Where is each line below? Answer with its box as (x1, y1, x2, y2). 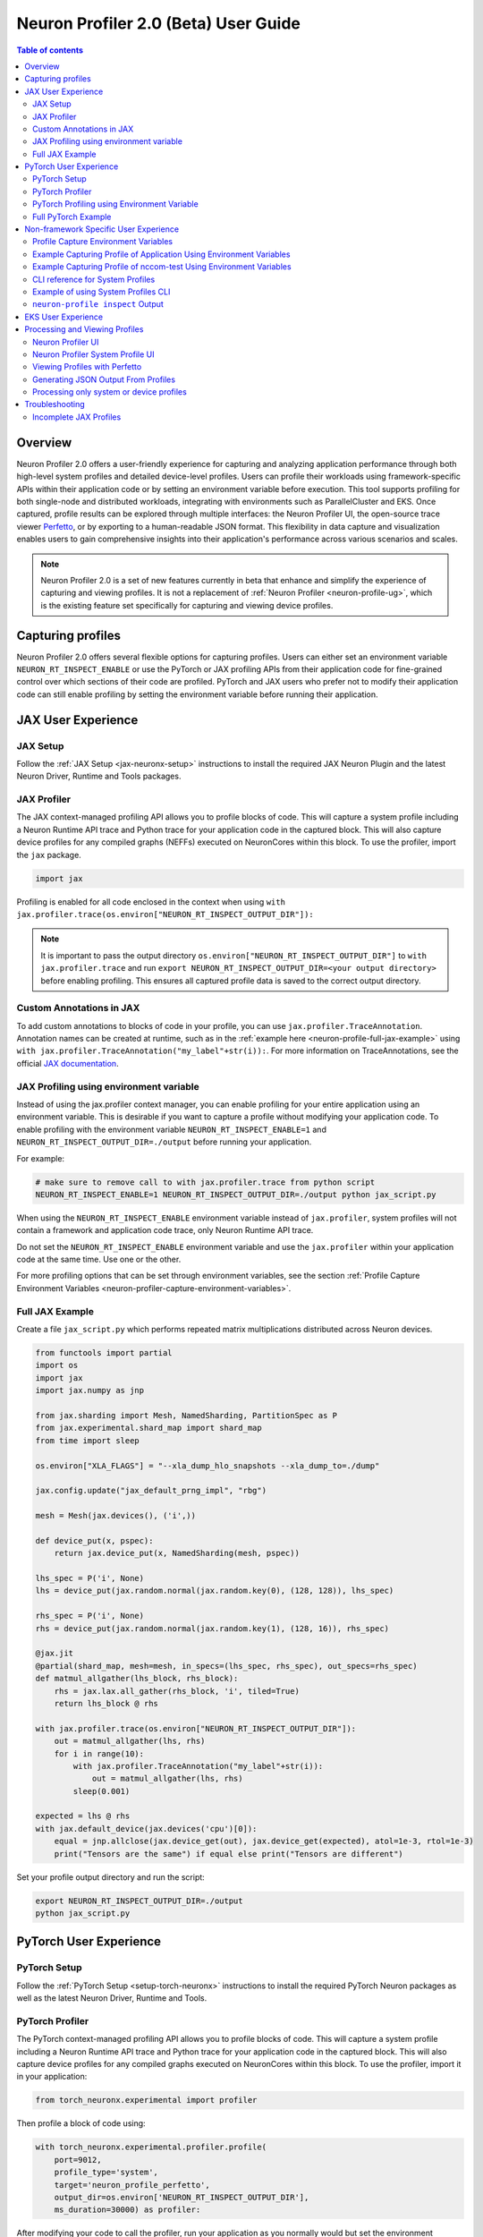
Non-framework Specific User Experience (24, 224, 179, 234)
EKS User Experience (24, 311, 103, 322)
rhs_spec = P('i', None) (35, 1611, 145, 1621)
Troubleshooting (24, 399, 85, 410)
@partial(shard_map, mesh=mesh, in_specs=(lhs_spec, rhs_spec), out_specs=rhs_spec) (35, 1661, 418, 1671)
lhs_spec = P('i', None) (35, 1573, 145, 1584)
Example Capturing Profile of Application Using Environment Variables (32, 249, 291, 259)
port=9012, (54, 2155, 102, 2165)
